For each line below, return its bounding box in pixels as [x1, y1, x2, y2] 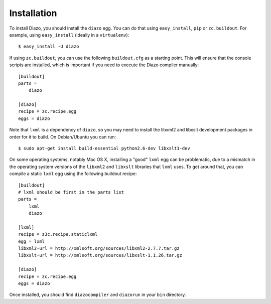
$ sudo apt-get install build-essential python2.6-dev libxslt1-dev [18, 145, 190, 151]
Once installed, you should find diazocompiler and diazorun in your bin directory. [9, 291, 186, 298]
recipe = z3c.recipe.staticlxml [18, 231, 98, 237]
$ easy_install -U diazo [18, 44, 79, 50]
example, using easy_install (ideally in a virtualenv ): [9, 32, 129, 38]
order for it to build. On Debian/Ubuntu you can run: [9, 133, 116, 140]
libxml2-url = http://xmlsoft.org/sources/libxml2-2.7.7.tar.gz [18, 246, 180, 251]
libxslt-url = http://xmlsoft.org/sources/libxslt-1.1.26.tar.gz [18, 252, 183, 258]
